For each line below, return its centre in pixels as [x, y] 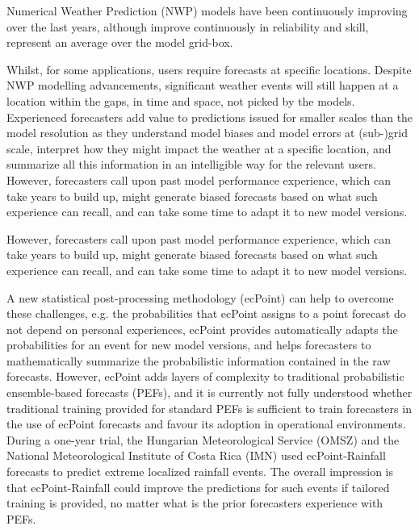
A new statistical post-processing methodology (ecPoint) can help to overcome [200, 297]
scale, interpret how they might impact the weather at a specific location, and [199, 148]
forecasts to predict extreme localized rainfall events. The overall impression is [200, 472]
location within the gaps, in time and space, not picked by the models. [181, 100]
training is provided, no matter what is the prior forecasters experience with [195, 503]
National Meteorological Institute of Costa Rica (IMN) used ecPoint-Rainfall [196, 455]
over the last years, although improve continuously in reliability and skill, [188, 26]
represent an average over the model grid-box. [120, 42]
